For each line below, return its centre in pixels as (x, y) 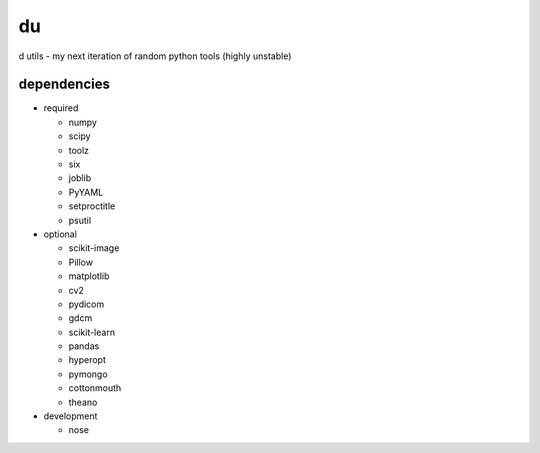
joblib (80, 178)
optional (60, 234)
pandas (84, 346)
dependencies (64, 84)
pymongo (88, 374)
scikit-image (94, 248)
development (70, 416)
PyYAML (86, 192)
